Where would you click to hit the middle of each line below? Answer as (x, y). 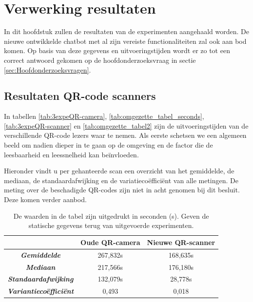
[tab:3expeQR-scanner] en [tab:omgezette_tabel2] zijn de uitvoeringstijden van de (126, 125)
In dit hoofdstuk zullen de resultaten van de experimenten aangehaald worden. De (126, 31)
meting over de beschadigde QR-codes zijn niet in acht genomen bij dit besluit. (122, 190)
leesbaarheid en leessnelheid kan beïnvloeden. (71, 154)
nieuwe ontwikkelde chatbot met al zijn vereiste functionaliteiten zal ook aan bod (125, 41)
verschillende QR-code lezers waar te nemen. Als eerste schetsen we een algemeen (125, 135)
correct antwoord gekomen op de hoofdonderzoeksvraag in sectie (100, 60)
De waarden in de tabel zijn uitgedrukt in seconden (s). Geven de (111, 216)
